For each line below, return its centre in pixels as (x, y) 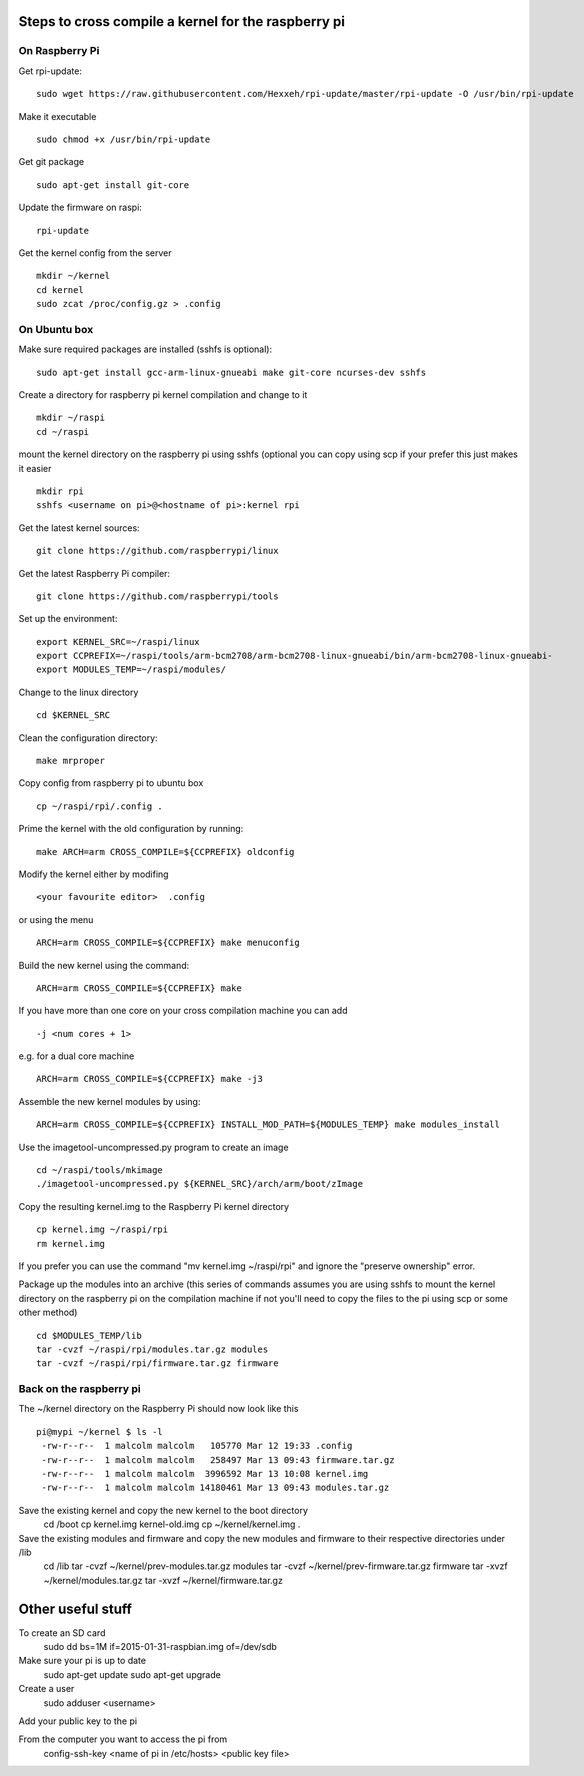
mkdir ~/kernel (73, 276)
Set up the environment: (68, 619)
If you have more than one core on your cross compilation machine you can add (183, 1011)
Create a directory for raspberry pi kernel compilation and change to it (163, 394)
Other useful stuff (75, 1608)
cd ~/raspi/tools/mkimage (100, 1170)
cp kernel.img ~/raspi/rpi (102, 1229)
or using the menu (56, 919)
